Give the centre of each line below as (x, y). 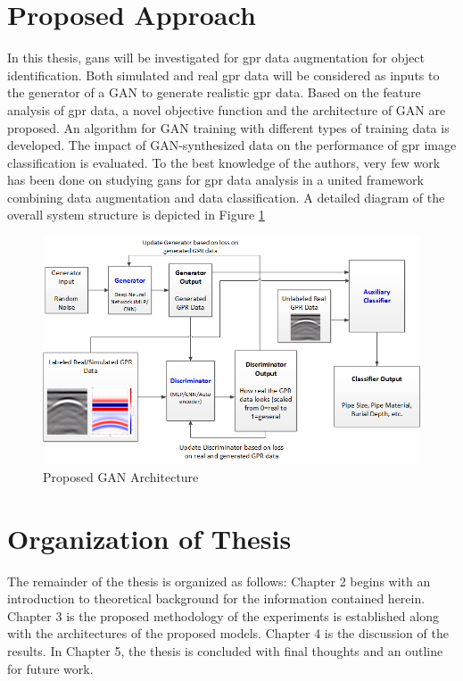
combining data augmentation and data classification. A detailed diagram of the (226, 197)
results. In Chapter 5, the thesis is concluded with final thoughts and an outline (225, 650)
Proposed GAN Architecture (121, 476)
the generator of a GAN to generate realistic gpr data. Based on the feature (214, 92)
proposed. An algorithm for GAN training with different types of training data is (228, 127)
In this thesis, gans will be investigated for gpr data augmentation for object (216, 58)
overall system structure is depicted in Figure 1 (136, 215)
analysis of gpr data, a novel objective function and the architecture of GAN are (227, 109)
